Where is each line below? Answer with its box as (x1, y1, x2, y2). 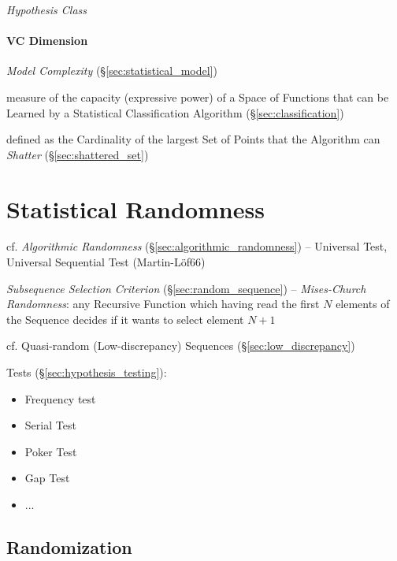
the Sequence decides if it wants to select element (6, 310, 244, 327)
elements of (336, 295, 390, 312)
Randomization (6, 535, 132, 559)
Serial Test (24, 417, 76, 433)
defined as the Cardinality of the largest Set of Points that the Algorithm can (6, 131, 380, 147)
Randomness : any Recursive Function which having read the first (6, 295, 320, 312)
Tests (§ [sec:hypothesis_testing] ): (6, 364, 167, 381)
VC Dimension (6, 32, 88, 49)
